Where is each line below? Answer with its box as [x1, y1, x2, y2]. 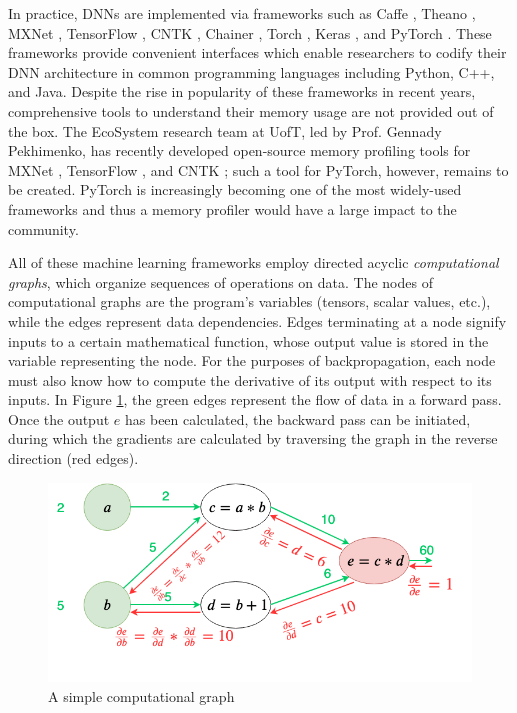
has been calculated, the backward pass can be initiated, [124, 408, 471, 429]
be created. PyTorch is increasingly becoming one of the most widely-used [8, 179, 462, 200]
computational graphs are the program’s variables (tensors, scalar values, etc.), [8, 291, 491, 312]
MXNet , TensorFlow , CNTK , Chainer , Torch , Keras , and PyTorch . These [8, 22, 492, 43]
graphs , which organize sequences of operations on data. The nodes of [8, 271, 433, 292]
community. [8, 218, 79, 239]
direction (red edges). [8, 448, 139, 469]
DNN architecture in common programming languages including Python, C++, [8, 61, 495, 82]
